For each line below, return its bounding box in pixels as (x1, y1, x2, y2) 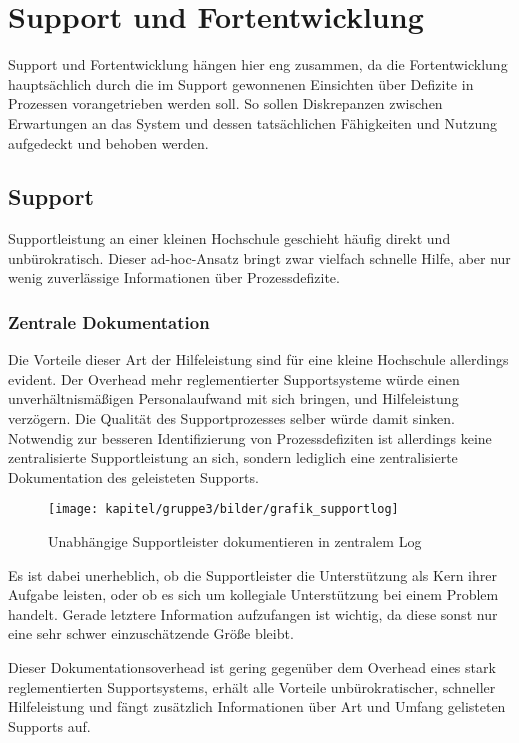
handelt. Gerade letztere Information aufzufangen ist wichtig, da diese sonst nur (8, 603, 498, 624)
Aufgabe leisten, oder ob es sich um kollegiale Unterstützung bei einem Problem (8, 584, 499, 605)
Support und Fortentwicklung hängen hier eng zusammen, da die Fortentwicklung (8, 54, 508, 75)
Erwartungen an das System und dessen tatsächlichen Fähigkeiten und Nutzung (8, 112, 498, 133)
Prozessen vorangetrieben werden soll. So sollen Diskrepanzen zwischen (8, 93, 443, 114)
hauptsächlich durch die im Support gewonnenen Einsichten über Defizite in (8, 73, 474, 94)
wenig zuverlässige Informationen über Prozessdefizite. (8, 267, 340, 288)
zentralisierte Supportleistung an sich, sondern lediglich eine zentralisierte (8, 447, 458, 468)
